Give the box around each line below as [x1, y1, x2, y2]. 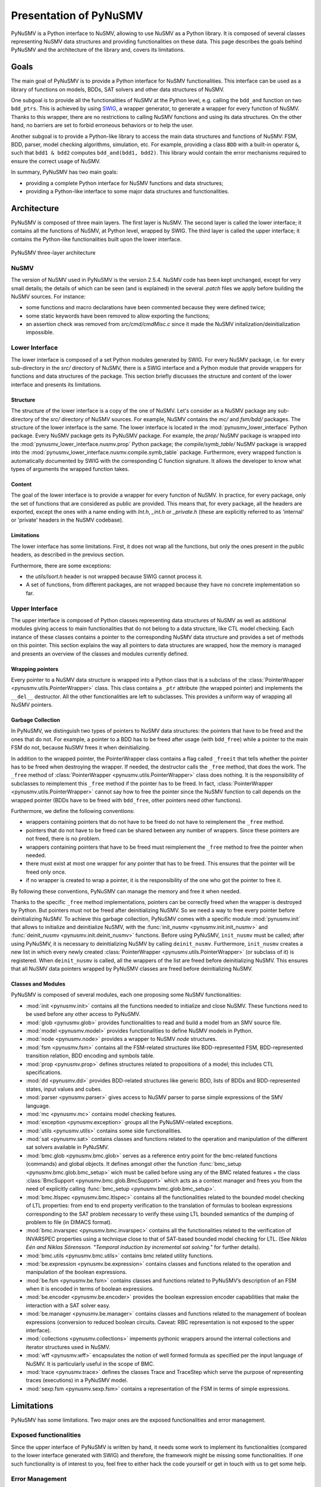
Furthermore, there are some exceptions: [11, 562, 112, 569]
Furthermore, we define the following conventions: [11, 808, 135, 814]
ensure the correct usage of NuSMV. [11, 158, 101, 165]
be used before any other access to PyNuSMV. [26, 1011, 141, 1018]
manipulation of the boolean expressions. [26, 1269, 127, 1276]
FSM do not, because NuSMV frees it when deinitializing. [11, 744, 151, 751]
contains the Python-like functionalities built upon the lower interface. [11, 236, 182, 243]
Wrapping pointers [11, 665, 59, 672]
